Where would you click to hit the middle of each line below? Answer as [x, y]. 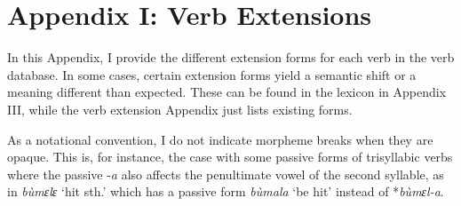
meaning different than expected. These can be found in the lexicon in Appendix [227, 92]
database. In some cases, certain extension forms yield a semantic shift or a [212, 74]
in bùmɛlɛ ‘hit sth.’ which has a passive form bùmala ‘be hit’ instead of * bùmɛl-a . [226, 191]
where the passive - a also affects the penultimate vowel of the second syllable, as [226, 174]
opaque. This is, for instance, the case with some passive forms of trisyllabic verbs [230, 157]
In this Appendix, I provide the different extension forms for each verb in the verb [231, 57]
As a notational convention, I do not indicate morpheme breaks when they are [220, 139]
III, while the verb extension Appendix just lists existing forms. [180, 109]
